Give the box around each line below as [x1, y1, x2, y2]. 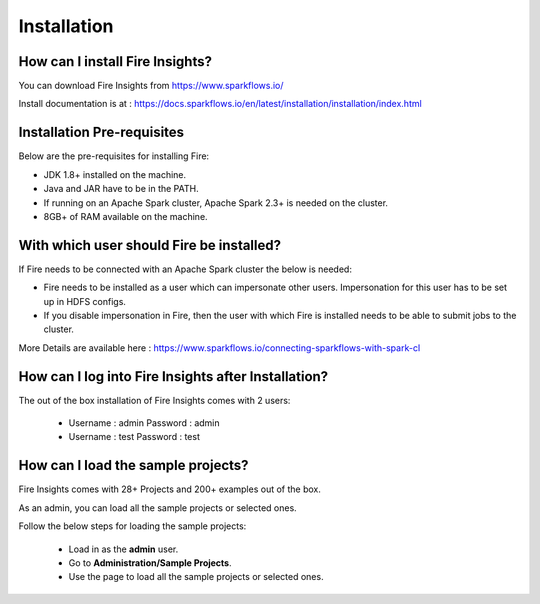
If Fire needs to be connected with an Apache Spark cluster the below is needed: [18, 263, 352, 275]
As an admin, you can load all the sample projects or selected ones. [18, 501, 297, 514]
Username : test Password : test [68, 431, 200, 443]
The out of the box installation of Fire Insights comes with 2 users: [18, 394, 291, 406]
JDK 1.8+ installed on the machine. [43, 168, 187, 180]
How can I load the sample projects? [18, 457, 249, 474]
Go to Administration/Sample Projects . [68, 556, 232, 569]
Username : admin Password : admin [68, 417, 220, 429]
